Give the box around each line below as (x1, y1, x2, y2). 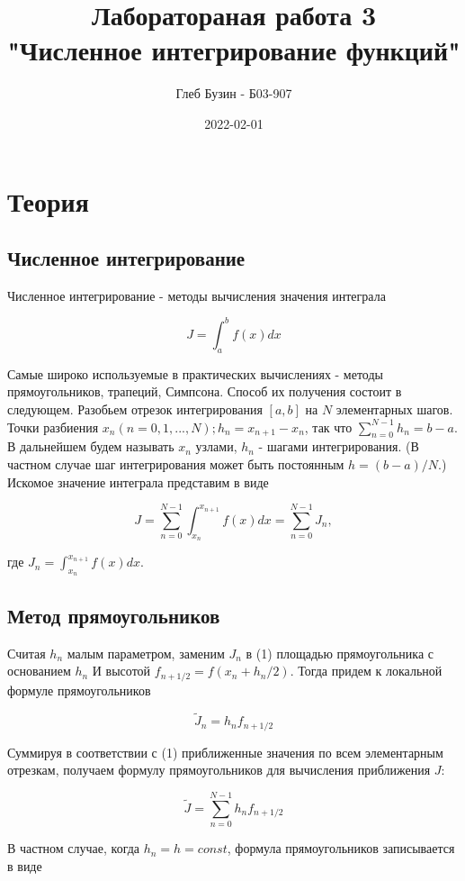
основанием (7, 661, 71, 680)
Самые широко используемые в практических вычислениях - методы (7, 364, 383, 383)
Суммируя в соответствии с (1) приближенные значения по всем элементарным (7, 742, 443, 761)
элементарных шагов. (335, 399, 453, 418)
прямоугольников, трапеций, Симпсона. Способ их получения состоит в (7, 382, 402, 401)
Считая (7, 643, 46, 662)
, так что (304, 417, 353, 436)
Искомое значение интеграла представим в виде (7, 472, 269, 491)
